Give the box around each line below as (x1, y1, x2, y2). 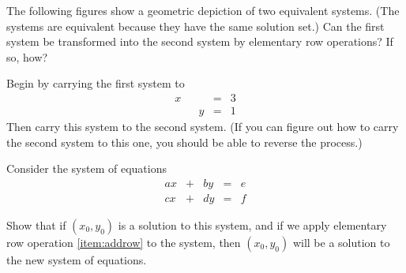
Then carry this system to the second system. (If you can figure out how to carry (6, 118, 399, 135)
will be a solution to (292, 234, 390, 250)
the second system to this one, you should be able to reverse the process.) (6, 133, 363, 150)
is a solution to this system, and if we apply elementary (118, 216, 387, 233)
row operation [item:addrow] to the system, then (6, 234, 241, 250)
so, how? (6, 48, 48, 65)
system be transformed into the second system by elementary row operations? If (6, 33, 393, 50)
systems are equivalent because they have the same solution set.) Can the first (6, 17, 385, 34)
